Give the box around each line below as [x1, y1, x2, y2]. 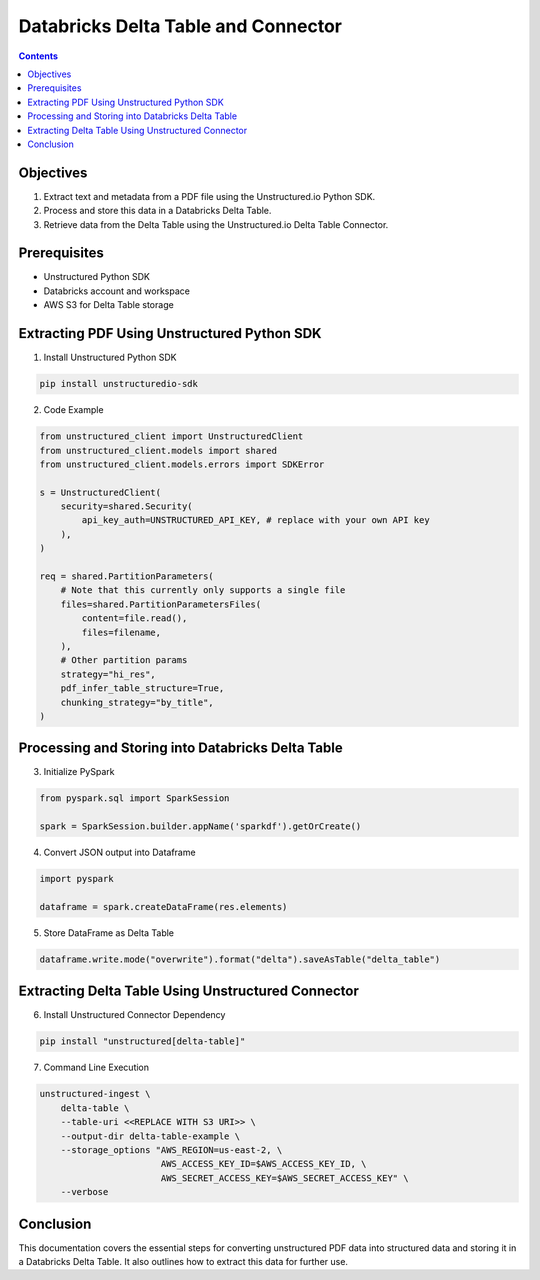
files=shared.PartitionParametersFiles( [60, 598, 262, 610]
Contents [18, 50, 59, 62]
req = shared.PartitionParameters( [39, 571, 214, 582]
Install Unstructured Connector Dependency [43, 1009, 226, 1021]
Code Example [43, 404, 104, 416]
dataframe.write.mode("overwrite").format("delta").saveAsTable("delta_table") [39, 953, 441, 965]
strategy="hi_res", [60, 668, 157, 680]
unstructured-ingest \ [39, 1088, 151, 1100]
